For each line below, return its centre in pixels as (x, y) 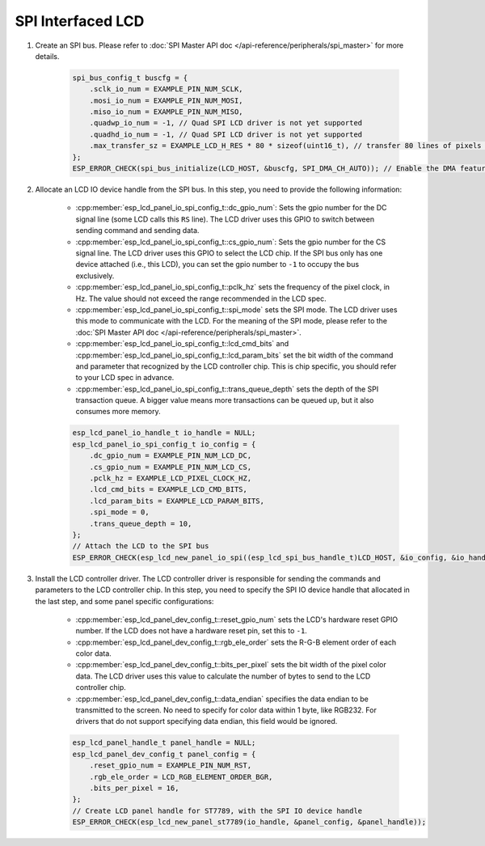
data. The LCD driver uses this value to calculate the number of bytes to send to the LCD (223, 676)
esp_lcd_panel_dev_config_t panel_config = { (164, 754)
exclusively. (95, 276)
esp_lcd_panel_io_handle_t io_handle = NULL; (164, 433)
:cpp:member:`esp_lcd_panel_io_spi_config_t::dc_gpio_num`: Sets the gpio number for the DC (231, 208)
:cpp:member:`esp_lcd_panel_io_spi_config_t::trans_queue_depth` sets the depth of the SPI (227, 389)
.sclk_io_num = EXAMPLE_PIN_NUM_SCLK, (166, 89)
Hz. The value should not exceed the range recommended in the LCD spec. (201, 298)
